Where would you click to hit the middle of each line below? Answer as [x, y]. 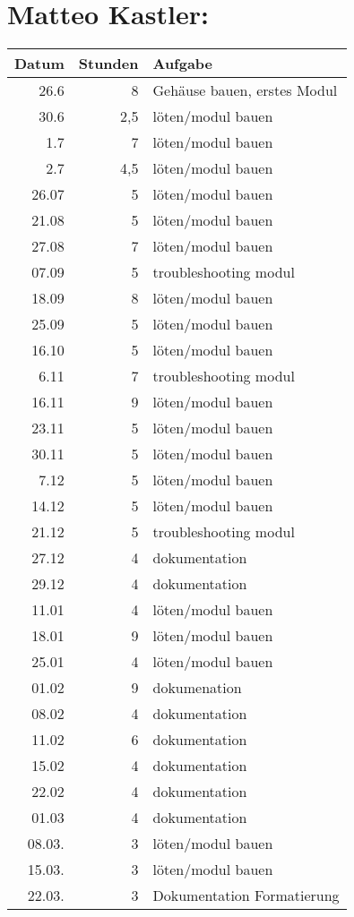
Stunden [108, 64]
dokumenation [197, 688]
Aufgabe [183, 64]
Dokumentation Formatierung [246, 896]
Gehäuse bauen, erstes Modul [245, 90]
